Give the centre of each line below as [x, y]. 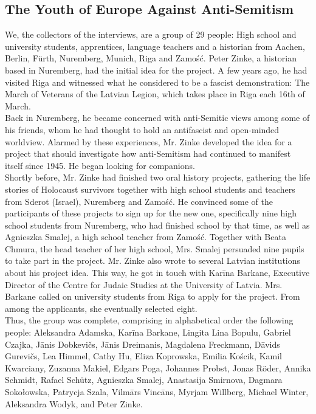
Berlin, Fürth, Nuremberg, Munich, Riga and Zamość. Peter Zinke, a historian [151, 58]
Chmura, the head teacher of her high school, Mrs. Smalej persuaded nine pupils [155, 248]
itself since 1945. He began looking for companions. [100, 165]
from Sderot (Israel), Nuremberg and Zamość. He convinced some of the [139, 201]
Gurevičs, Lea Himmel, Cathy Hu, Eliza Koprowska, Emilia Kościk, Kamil [143, 356]
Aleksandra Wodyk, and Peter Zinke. [74, 403]
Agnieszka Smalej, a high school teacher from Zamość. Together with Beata [146, 237]
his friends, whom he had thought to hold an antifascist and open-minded [142, 129]
